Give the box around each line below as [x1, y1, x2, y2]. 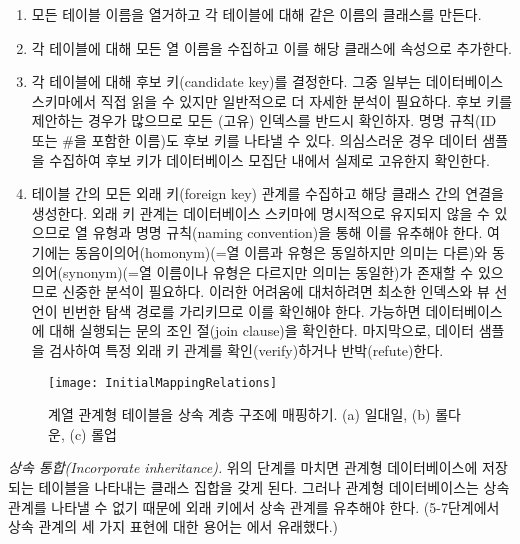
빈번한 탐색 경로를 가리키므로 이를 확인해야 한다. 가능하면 [62, 300, 421, 321]
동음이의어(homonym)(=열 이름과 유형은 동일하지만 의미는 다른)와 [75, 241, 488, 262]
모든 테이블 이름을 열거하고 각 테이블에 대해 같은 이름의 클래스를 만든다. [31, 4, 482, 24]
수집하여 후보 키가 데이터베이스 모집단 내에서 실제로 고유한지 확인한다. [49, 149, 490, 170]
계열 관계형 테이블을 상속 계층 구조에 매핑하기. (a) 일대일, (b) [48, 404, 431, 425]
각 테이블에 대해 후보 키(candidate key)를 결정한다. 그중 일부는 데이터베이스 [31, 71, 504, 92]
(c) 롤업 [69, 423, 117, 444]
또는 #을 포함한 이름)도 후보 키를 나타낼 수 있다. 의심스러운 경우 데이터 [31, 129, 478, 150]
